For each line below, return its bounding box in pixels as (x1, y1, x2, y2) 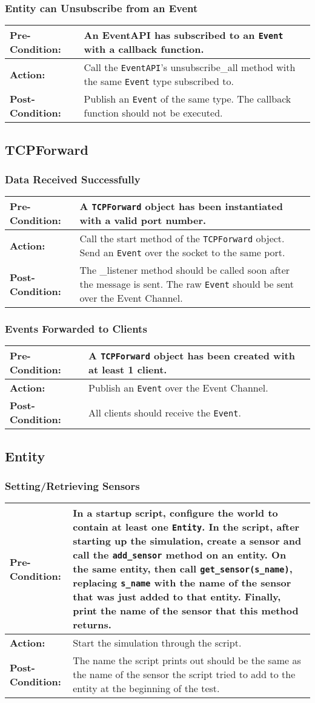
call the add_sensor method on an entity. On (73, 548, 287, 562)
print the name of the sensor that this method (73, 603, 299, 618)
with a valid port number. (79, 213, 207, 228)
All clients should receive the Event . (88, 405, 241, 419)
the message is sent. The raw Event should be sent (79, 277, 294, 291)
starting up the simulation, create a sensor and (73, 534, 302, 548)
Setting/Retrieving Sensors (5, 478, 140, 494)
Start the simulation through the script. (73, 636, 242, 650)
